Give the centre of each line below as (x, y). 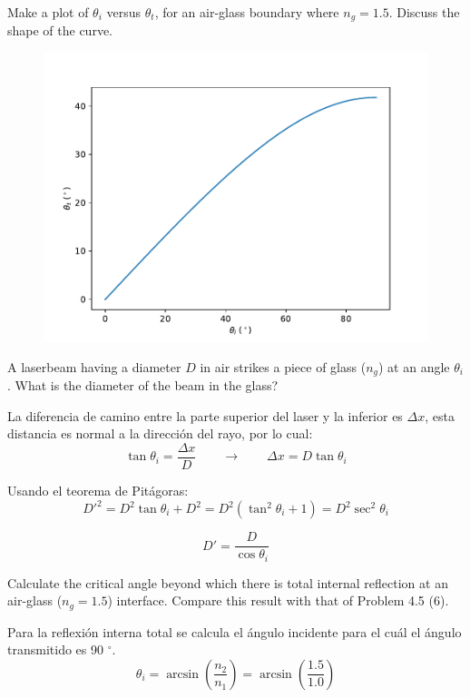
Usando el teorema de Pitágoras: (98, 490)
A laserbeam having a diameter (94, 366)
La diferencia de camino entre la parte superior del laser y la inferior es (205, 415)
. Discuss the (424, 12)
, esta (440, 415)
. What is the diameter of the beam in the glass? (143, 385)
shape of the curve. (60, 30)
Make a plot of (48, 12)
